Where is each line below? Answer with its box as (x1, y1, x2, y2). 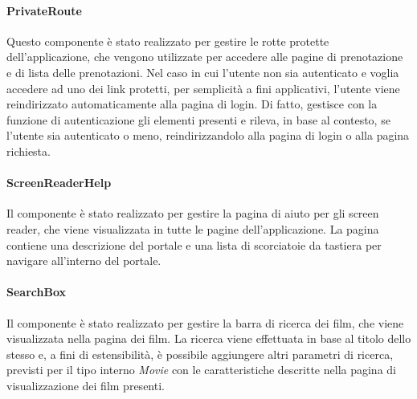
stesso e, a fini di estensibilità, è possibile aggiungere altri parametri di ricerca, (6, 345, 394, 362)
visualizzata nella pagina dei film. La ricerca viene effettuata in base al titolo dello (6, 330, 411, 347)
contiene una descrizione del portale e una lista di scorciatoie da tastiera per (6, 236, 382, 253)
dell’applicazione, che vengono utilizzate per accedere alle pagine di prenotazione (6, 48, 403, 65)
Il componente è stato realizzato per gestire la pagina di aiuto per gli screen (6, 205, 379, 222)
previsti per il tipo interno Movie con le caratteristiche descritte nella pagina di (6, 361, 396, 378)
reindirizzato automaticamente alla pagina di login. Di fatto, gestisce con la (6, 96, 378, 112)
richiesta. (6, 142, 51, 159)
